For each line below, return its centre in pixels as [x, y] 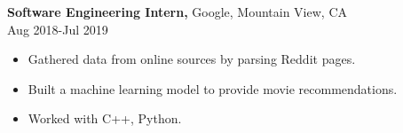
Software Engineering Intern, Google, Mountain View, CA [177, 12]
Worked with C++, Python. [105, 118]
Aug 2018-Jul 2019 [58, 29]
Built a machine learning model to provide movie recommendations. [213, 88]
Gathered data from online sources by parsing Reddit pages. [192, 59]
